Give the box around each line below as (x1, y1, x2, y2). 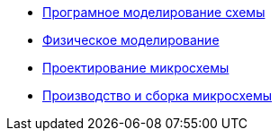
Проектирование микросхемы (42, 60, 229, 75)
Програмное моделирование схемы (42, 4, 265, 20)
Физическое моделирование (42, 32, 220, 47)
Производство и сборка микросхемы (42, 88, 272, 103)
